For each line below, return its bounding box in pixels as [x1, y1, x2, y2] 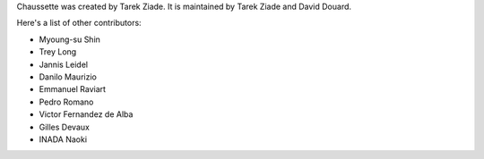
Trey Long [39, 46, 77, 57]
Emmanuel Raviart [39, 84, 107, 95]
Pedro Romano [39, 96, 94, 107]
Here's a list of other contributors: [16, 18, 143, 29]
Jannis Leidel [39, 59, 89, 70]
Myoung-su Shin [39, 34, 100, 45]
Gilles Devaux [39, 121, 90, 132]
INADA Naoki [39, 134, 88, 145]
